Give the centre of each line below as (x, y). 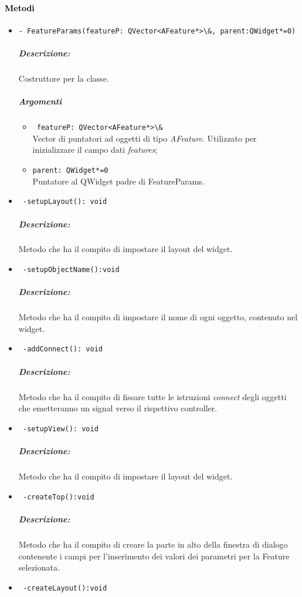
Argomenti (40, 101)
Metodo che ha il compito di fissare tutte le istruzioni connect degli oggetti (152, 396)
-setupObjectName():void (71, 270)
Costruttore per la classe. (64, 78)
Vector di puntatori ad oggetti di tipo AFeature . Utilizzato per (145, 138)
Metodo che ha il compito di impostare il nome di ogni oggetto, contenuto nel (158, 317)
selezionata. (39, 567)
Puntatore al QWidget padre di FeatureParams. (118, 181)
